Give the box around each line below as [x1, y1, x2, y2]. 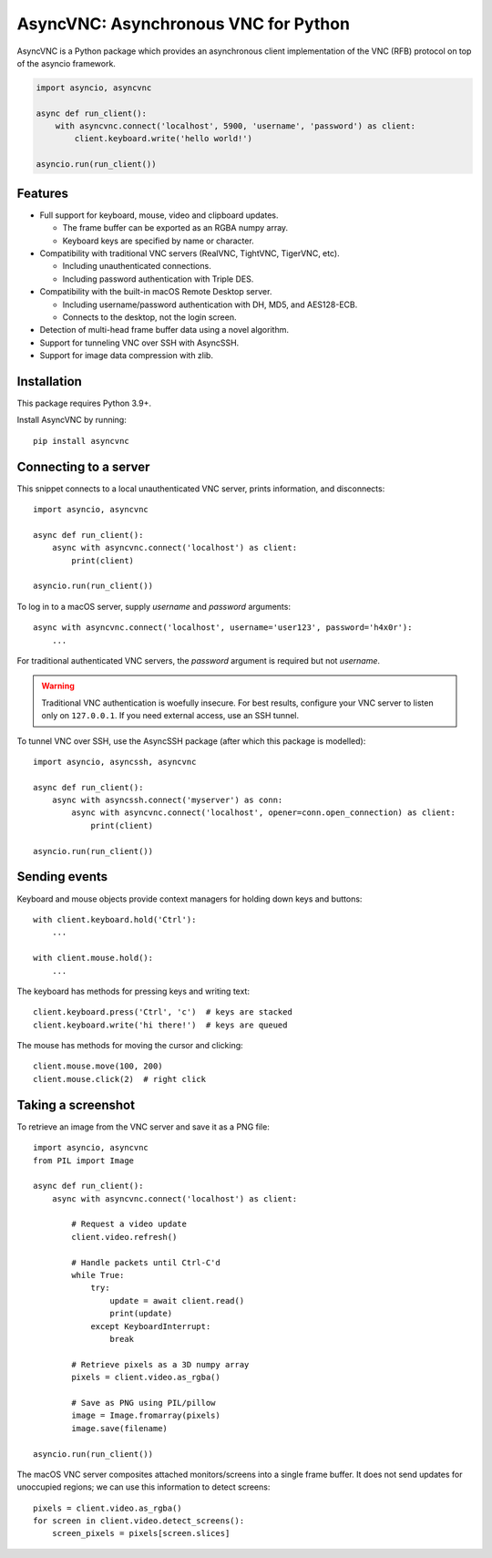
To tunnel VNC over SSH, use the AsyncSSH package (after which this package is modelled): [16, 735, 366, 747]
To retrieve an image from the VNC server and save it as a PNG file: [16, 1121, 271, 1132]
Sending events [16, 869, 108, 884]
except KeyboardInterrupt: [90, 1321, 211, 1331]
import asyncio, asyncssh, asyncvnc [33, 757, 197, 767]
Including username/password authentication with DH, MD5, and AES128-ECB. [62, 299, 358, 310]
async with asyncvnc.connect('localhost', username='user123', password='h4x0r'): [33, 623, 413, 633]
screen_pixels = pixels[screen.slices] [51, 1528, 231, 1539]
